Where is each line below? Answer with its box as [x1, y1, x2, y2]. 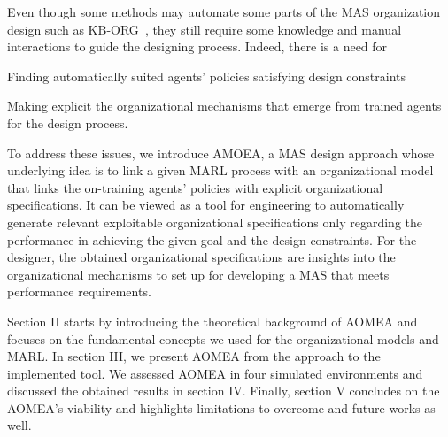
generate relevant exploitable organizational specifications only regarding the [7, 212, 422, 231]
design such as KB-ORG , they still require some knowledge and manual [7, 19, 402, 38]
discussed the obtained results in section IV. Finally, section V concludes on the [7, 381, 440, 400]
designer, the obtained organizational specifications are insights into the [7, 248, 396, 266]
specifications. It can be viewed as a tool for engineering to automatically [7, 195, 405, 214]
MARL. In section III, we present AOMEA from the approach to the [7, 347, 381, 365]
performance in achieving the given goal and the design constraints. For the [7, 230, 417, 249]
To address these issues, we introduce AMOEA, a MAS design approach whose [7, 143, 435, 162]
